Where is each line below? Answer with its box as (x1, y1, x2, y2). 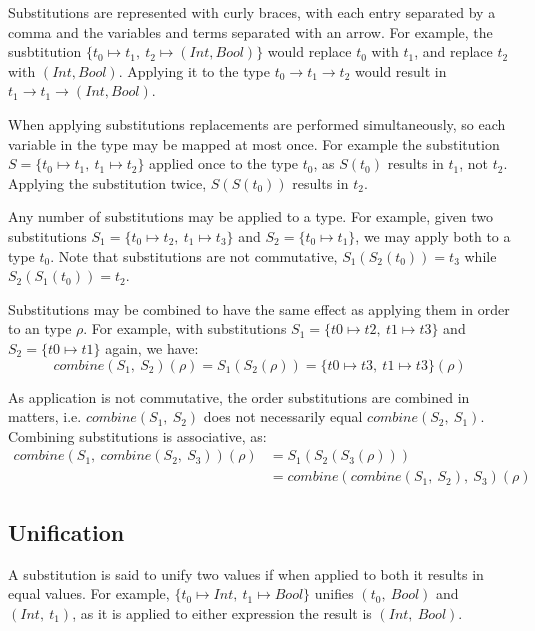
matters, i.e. (8, 406, 82, 427)
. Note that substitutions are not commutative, (50, 245, 338, 266)
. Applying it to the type (118, 60, 270, 81)
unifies (314, 583, 354, 604)
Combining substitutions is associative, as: (8, 425, 267, 446)
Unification (8, 516, 125, 547)
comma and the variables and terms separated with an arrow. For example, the (8, 21, 493, 42)
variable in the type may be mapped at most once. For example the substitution (8, 133, 500, 154)
